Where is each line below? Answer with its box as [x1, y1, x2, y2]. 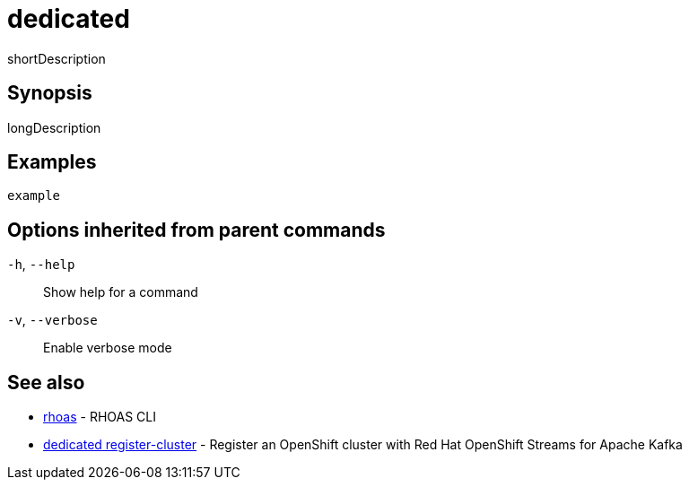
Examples [7, 151, 97, 174]
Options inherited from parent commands [7, 218, 386, 241]
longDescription [7, 119, 101, 135]
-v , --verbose [7, 312, 98, 328]
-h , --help [7, 257, 75, 273]
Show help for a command [43, 284, 198, 300]
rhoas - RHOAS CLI [43, 409, 156, 425]
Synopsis [7, 82, 92, 105]
